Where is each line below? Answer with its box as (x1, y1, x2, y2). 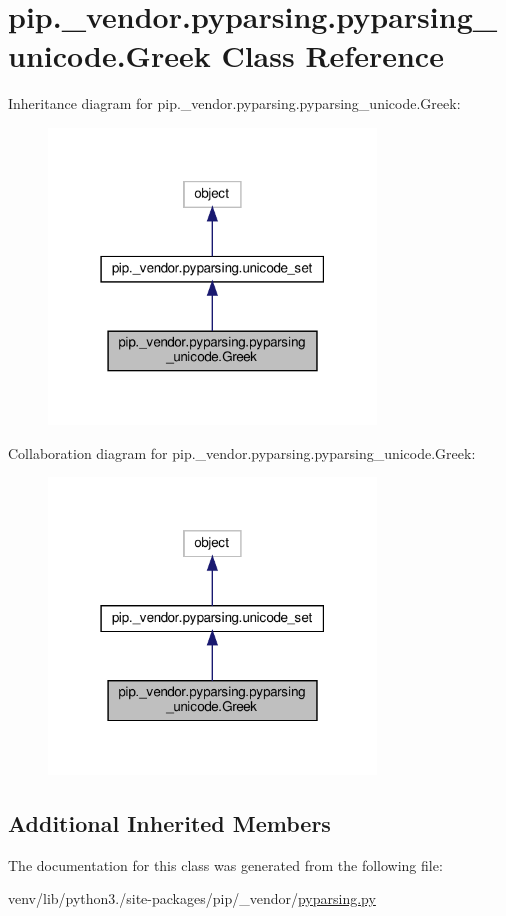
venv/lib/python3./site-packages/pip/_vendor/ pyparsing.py (8, 888, 376, 909)
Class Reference (221, 35, 444, 76)
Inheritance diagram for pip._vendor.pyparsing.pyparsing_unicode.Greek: (8, 93, 461, 114)
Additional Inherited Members (8, 807, 331, 838)
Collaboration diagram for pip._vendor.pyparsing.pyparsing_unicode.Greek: (8, 442, 476, 463)
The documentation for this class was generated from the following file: (8, 854, 443, 875)
